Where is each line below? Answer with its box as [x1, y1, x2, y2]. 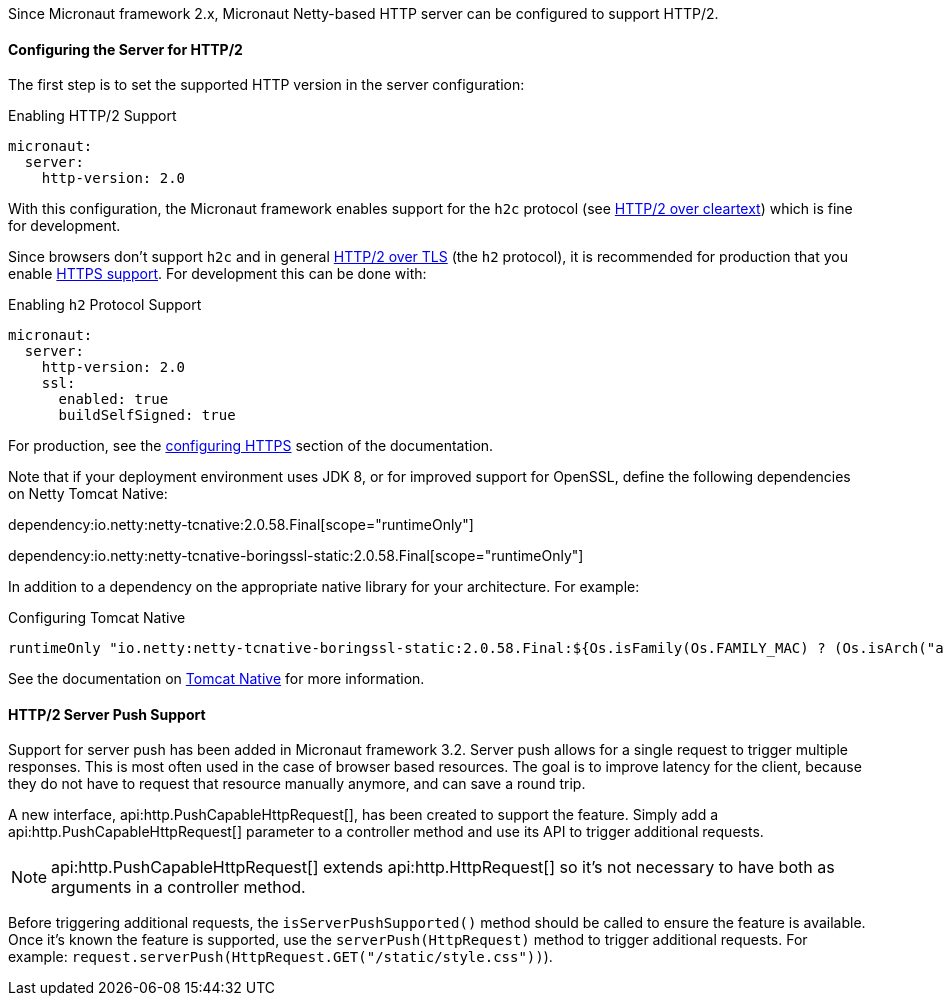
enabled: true [58, 391, 169, 408]
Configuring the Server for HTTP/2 [8, 40, 243, 58]
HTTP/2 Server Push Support [8, 705, 206, 723]
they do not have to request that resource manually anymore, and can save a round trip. [8, 775, 586, 793]
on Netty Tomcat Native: [8, 485, 168, 503]
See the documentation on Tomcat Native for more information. [8, 670, 425, 688]
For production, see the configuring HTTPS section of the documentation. [8, 437, 494, 455]
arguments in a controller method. [51, 877, 306, 898]
